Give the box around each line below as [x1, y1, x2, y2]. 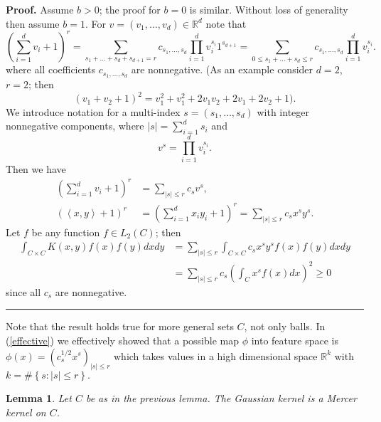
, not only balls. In [244, 319, 326, 334]
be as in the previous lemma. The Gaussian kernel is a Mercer [85, 391, 357, 406]
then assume [6, 16, 60, 31]
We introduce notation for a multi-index [6, 104, 181, 119]
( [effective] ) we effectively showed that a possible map [6, 332, 240, 347]
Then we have [6, 162, 66, 176]
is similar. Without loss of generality [189, 2, 348, 16]
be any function [31, 224, 100, 239]
